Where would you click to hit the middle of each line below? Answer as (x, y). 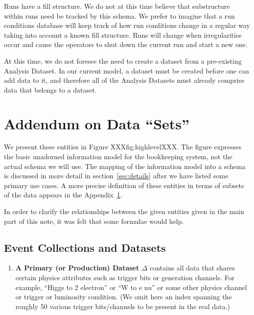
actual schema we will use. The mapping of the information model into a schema (125, 166)
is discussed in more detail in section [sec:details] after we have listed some (116, 176)
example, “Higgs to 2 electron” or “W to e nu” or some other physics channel (131, 287)
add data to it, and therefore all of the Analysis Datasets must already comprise (124, 80)
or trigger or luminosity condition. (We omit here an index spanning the (124, 297)
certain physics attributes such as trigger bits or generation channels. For (125, 278)
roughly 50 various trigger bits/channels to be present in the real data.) (123, 306)
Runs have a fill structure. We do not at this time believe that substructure (117, 6)
